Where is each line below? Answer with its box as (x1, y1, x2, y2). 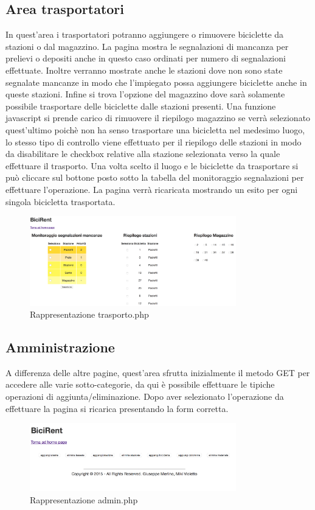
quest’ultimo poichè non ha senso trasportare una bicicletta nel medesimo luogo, (5, 123, 305, 136)
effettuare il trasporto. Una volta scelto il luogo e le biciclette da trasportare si (5, 159, 299, 172)
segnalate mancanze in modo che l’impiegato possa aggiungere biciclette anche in (5, 75, 307, 88)
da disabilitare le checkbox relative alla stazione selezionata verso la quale (5, 147, 280, 160)
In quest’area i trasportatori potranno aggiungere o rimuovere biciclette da (5, 28, 284, 41)
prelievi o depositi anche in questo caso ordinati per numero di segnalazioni (5, 52, 286, 65)
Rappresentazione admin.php (30, 493, 138, 506)
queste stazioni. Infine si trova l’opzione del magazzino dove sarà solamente (5, 88, 285, 100)
